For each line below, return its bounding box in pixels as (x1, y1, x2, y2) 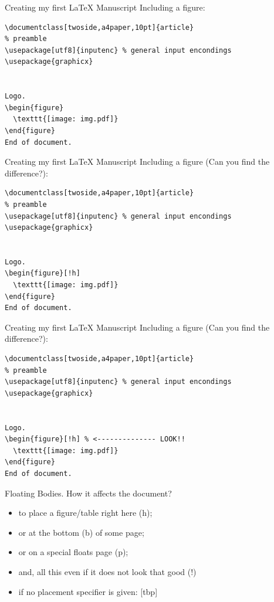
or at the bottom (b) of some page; (18, 526, 144, 538)
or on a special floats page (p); (18, 546, 128, 558)
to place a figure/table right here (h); (18, 506, 153, 519)
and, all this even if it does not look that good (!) (18, 565, 197, 577)
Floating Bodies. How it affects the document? (5, 487, 172, 499)
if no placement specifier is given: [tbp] (18, 585, 158, 597)
